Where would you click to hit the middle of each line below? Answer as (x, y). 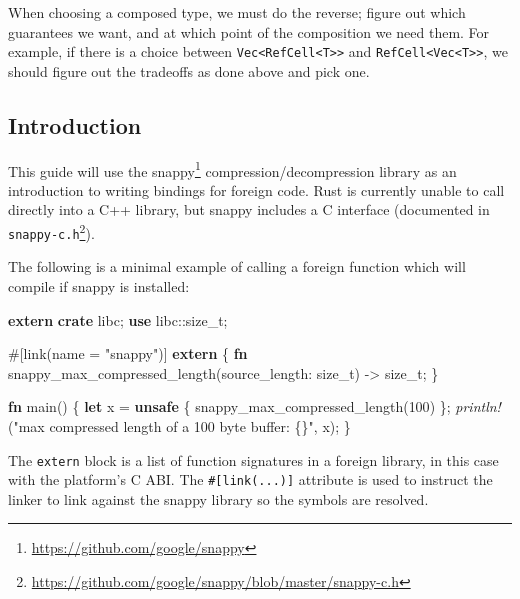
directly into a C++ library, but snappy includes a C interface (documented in (249, 209)
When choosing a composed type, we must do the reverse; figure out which (237, 12)
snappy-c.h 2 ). (51, 231)
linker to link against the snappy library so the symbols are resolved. (218, 498)
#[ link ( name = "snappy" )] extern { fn (128, 353)
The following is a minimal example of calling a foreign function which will (237, 266)
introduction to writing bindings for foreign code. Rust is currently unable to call (256, 189)
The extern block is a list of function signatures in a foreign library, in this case (253, 459)
